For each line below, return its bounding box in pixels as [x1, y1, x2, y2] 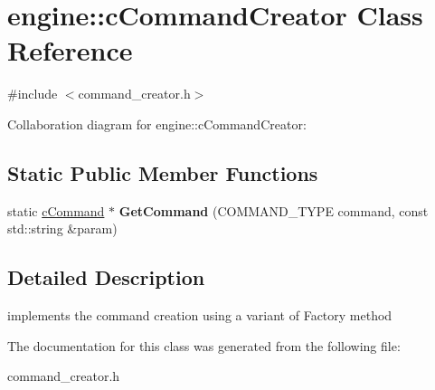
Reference [7, 32, 133, 69]
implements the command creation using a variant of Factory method [7, 306, 392, 325]
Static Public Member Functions [7, 158, 318, 186]
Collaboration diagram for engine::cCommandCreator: [7, 114, 307, 133]
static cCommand [7, 201, 105, 220]
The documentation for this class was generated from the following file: [7, 336, 401, 355]
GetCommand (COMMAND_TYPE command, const [118, 201, 429, 220]
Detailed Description [7, 263, 205, 291]
